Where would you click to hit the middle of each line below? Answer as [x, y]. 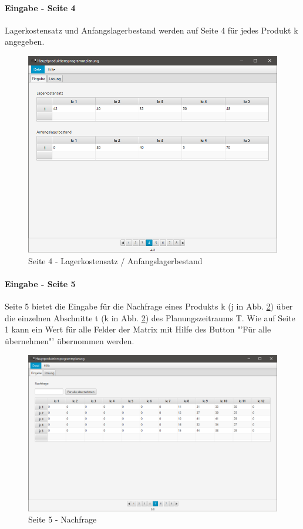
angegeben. [25, 41]
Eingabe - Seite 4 [40, 7]
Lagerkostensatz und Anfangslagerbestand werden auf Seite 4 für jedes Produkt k [151, 30]
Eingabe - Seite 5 [40, 283]
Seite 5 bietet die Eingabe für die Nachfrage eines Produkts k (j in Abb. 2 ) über [149, 306]
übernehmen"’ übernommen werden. [70, 340]
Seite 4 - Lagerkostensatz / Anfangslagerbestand [115, 260]
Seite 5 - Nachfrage [63, 519]
